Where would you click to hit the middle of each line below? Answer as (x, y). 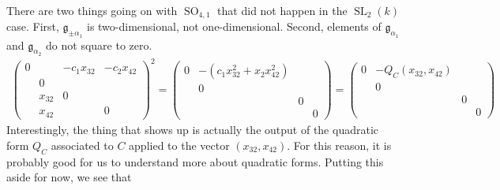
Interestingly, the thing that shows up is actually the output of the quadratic (192, 130)
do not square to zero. (99, 45)
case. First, (33, 26)
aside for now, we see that (69, 177)
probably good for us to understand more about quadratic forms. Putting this (195, 161)
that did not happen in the (282, 10)
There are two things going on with (92, 10)
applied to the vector (179, 145)
